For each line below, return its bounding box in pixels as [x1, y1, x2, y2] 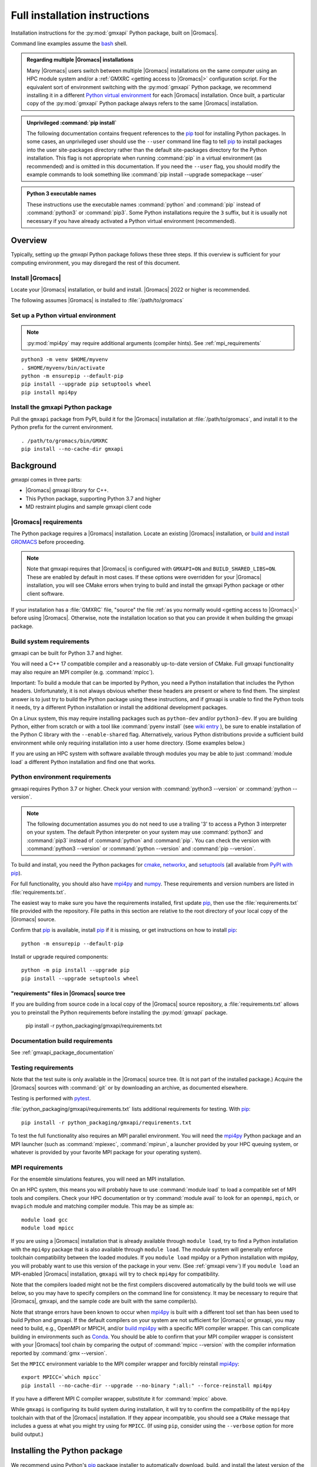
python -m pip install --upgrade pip [21, 967, 130, 974]
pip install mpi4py [21, 389, 77, 396]
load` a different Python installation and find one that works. [11, 758, 156, 765]
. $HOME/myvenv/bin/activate [21, 364, 105, 371]
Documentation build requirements [11, 1036, 113, 1045]
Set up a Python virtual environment [11, 312, 116, 320]
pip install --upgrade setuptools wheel [21, 975, 139, 982]
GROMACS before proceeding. [11, 538, 85, 545]
